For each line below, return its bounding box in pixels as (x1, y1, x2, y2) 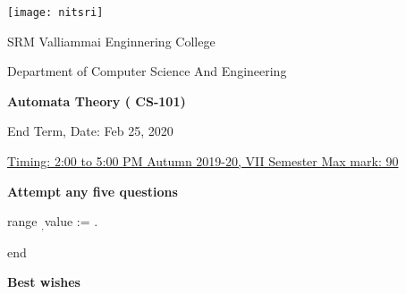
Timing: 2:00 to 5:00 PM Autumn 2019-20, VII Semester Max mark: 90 (7, 152, 399, 171)
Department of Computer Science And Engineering (7, 62, 287, 80)
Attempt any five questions (7, 181, 178, 200)
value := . (44, 212, 98, 231)
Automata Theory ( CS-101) (7, 91, 186, 110)
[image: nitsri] (7, 6, 104, 19)
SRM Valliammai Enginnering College (7, 31, 216, 50)
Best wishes (7, 273, 80, 291)
